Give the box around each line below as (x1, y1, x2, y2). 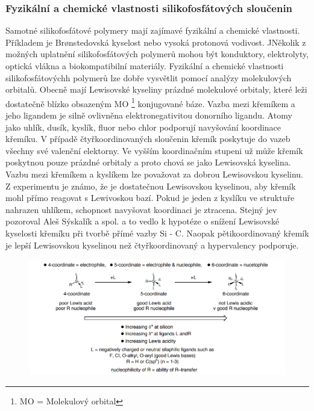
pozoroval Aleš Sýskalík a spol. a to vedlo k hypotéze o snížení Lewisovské (5, 215, 280, 227)
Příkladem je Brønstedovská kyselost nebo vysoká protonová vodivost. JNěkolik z (5, 36, 306, 48)
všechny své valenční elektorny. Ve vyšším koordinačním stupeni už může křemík (5, 144, 303, 156)
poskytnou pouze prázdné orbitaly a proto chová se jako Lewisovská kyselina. (5, 156, 291, 168)
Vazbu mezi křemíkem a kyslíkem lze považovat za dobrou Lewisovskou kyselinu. (5, 168, 304, 180)
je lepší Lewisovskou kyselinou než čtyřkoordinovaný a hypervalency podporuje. (5, 238, 299, 251)
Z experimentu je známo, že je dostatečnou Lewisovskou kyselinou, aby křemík (5, 179, 296, 192)
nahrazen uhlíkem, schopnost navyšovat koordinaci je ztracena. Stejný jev (5, 203, 277, 215)
